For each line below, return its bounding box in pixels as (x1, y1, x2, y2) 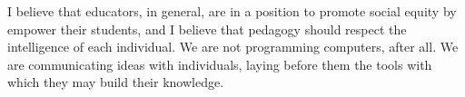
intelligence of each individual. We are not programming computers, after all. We (7, 37, 459, 56)
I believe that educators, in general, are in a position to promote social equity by (7, 2, 457, 20)
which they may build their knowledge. (7, 73, 224, 92)
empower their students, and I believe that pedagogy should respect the (7, 19, 407, 38)
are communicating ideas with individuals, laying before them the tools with (7, 54, 432, 73)
